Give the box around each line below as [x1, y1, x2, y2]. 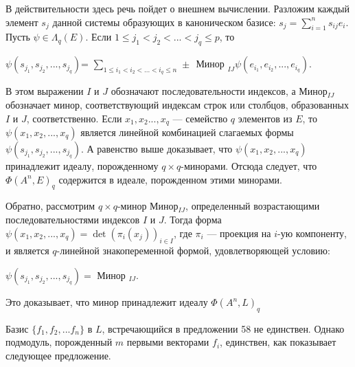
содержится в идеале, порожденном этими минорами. [58, 172, 282, 186]
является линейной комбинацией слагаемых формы [80, 125, 294, 140]
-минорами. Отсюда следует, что [181, 159, 317, 173]
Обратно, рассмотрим [5, 199, 95, 213]
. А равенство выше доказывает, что [81, 142, 233, 156]
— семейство [172, 111, 228, 125]
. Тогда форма [163, 212, 222, 227]
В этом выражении [5, 84, 84, 98]
